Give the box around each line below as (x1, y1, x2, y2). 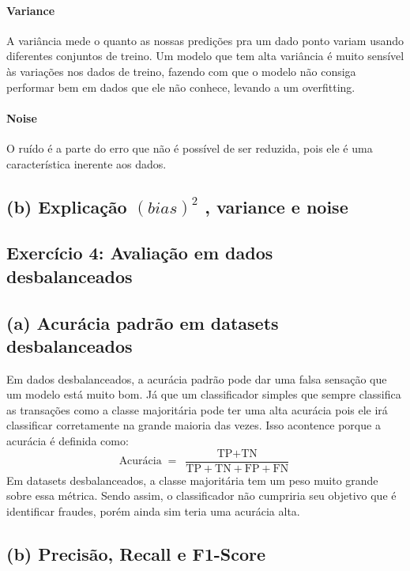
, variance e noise (205, 194, 348, 218)
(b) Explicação (6, 194, 127, 218)
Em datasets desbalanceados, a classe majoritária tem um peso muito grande (6, 471, 378, 488)
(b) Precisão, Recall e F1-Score (6, 541, 266, 565)
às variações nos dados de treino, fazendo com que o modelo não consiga (6, 62, 356, 79)
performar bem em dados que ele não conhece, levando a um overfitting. (6, 78, 355, 95)
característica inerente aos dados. (6, 155, 167, 172)
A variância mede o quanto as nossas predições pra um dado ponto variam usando (6, 32, 404, 48)
